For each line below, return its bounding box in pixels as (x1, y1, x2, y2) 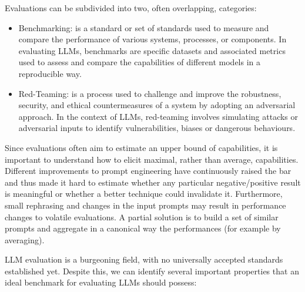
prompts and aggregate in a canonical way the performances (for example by (5, 222, 281, 234)
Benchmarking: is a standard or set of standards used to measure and (18, 21, 269, 33)
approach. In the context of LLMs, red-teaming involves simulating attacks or (18, 110, 299, 122)
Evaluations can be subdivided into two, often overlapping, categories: (5, 2, 257, 14)
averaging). (5, 233, 45, 246)
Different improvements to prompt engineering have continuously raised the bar (5, 165, 291, 177)
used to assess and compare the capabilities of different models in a (18, 56, 261, 68)
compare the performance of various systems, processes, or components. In (18, 33, 287, 45)
